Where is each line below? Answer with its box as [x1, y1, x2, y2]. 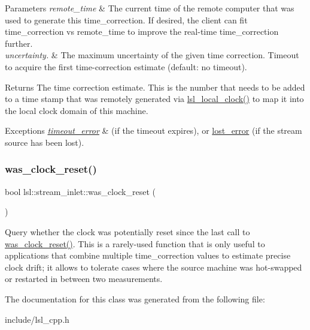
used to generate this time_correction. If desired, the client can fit [5, 13, 248, 26]
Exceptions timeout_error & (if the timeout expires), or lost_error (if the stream [5, 124, 302, 137]
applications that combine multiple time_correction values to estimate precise [5, 249, 291, 262]
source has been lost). [5, 136, 84, 148]
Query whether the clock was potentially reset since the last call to [5, 225, 250, 238]
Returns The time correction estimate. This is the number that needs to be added [5, 80, 305, 93]
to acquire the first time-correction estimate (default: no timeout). [5, 60, 247, 73]
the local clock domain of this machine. [5, 104, 148, 116]
